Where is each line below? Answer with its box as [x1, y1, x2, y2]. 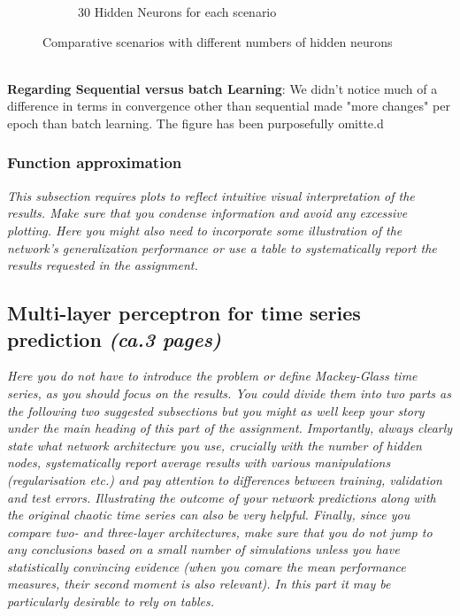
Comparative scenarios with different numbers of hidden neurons [42, 32, 393, 50]
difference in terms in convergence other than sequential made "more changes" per [7, 96, 450, 115]
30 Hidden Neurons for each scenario [78, 3, 277, 20]
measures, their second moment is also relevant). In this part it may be [7, 574, 391, 593]
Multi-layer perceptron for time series [7, 299, 361, 327]
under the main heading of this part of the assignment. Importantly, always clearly [7, 419, 453, 437]
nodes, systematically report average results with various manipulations [7, 453, 391, 472]
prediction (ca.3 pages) [7, 325, 221, 352]
